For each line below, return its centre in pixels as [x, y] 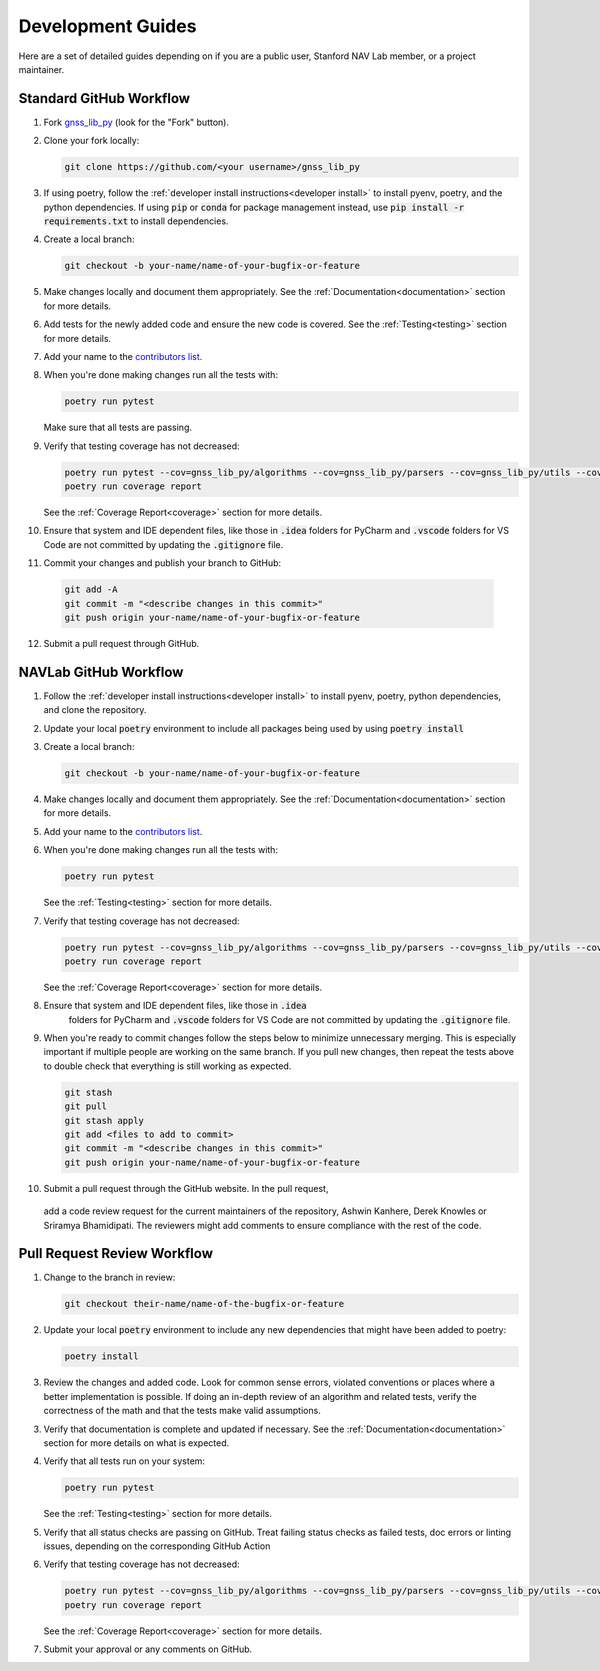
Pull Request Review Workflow [116, 1253]
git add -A [91, 589]
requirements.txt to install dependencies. [136, 221]
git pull [86, 1106]
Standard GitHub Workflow [104, 98]
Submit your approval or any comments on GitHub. [148, 1649]
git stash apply [104, 1120]
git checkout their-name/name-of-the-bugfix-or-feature [204, 1304]
